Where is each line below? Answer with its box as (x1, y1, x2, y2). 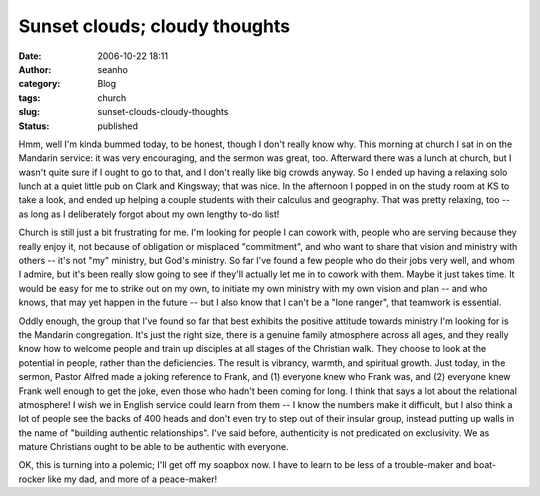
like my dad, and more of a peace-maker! (47, 473, 218, 485)
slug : (18, 106, 40, 118)
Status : (18, 120, 50, 132)
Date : (18, 50, 42, 62)
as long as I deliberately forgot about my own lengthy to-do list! (18, 208, 280, 220)
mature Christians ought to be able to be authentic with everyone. (18, 441, 289, 453)
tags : (18, 91, 41, 104)
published (97, 120, 139, 132)
